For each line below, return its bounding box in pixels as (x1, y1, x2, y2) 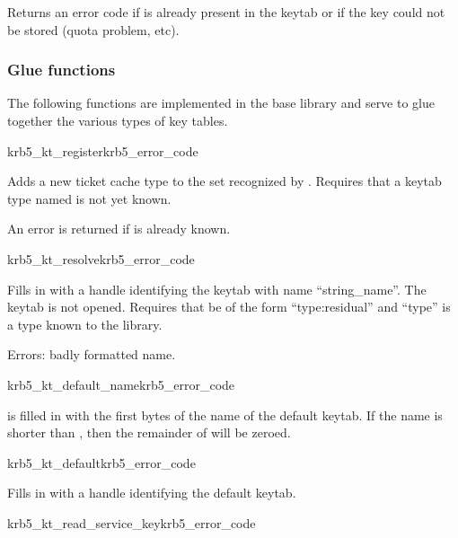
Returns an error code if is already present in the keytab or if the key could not (7, 3, 445, 21)
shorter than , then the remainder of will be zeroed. (7, 423, 291, 442)
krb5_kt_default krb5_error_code (7, 453, 196, 472)
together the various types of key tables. (7, 111, 228, 129)
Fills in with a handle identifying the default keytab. (7, 483, 296, 502)
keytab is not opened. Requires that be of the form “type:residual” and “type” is (7, 297, 451, 316)
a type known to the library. (7, 314, 163, 333)
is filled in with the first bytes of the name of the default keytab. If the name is (7, 405, 443, 424)
